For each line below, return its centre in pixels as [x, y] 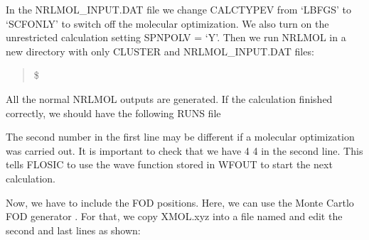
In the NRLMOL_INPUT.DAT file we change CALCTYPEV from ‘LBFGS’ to [179, 9]
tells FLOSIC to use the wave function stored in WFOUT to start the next [169, 164]
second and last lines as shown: [73, 230]
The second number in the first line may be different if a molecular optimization [180, 137]
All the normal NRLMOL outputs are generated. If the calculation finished [169, 98]
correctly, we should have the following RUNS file [113, 113]
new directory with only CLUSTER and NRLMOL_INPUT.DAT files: [160, 51]
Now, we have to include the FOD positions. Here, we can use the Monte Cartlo [180, 202]
